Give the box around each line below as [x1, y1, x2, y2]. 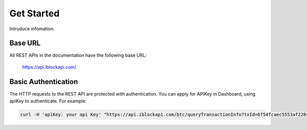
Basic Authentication [9, 77, 78, 86]
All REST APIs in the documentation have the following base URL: [9, 52, 147, 58]
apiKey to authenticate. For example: [9, 98, 87, 104]
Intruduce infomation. [9, 26, 55, 32]
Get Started [9, 8, 60, 19]
